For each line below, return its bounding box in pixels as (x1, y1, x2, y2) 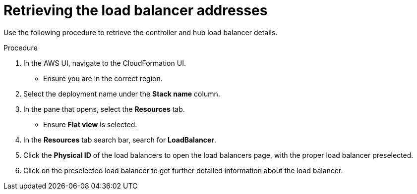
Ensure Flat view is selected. (43, 120, 137, 129)
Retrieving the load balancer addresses (3, 2, 268, 19)
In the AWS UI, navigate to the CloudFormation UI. (23, 58, 186, 67)
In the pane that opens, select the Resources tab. (23, 104, 185, 113)
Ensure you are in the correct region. (43, 74, 163, 83)
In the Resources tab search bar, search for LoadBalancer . (23, 135, 217, 144)
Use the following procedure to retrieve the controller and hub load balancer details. (3, 28, 278, 37)
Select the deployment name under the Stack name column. (23, 89, 220, 98)
